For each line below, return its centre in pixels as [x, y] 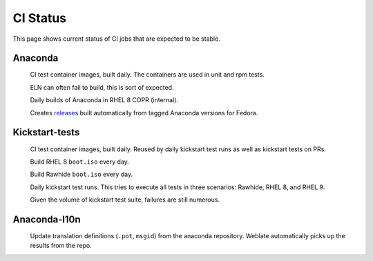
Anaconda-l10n [47, 219]
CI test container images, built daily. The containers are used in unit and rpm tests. [147, 75]
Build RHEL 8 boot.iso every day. [79, 162]
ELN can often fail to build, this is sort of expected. [102, 87]
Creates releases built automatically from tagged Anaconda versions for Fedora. [144, 113]
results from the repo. [61, 246]
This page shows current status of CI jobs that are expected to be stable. [116, 39]
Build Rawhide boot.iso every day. [82, 174]
